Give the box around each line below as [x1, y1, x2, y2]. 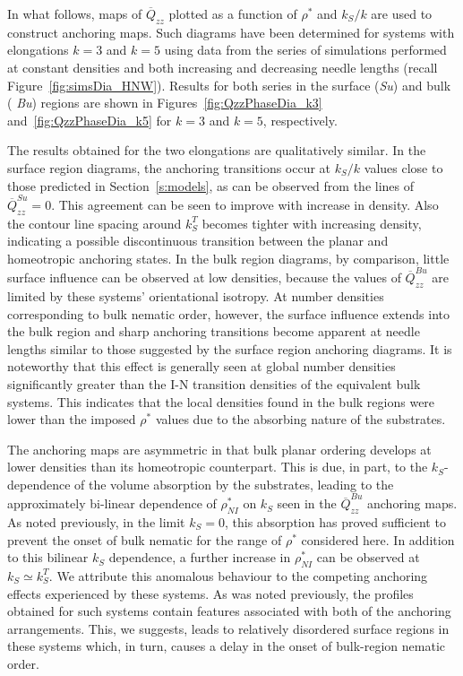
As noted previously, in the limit [7, 513, 185, 531]
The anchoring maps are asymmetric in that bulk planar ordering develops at [7, 439, 432, 458]
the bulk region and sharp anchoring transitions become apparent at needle [7, 322, 420, 341]
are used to [371, 4, 433, 22]
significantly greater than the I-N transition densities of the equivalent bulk [7, 374, 421, 393]
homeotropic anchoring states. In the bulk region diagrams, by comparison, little [7, 248, 450, 267]
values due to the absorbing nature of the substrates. [155, 410, 446, 429]
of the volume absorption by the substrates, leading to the [74, 474, 394, 493]
